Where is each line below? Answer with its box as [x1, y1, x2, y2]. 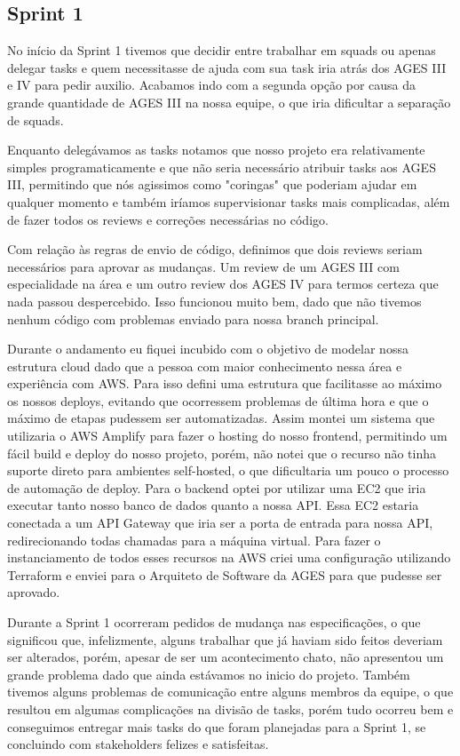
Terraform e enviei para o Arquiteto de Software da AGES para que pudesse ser [7, 565, 442, 584]
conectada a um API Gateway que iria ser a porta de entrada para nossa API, [7, 513, 433, 532]
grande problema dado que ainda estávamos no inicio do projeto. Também [7, 664, 410, 683]
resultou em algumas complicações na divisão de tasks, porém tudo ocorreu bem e [7, 699, 454, 718]
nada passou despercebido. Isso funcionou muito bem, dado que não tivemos [7, 291, 422, 310]
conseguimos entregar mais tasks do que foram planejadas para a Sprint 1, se [7, 717, 426, 736]
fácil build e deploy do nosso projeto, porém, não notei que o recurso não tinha [7, 443, 437, 462]
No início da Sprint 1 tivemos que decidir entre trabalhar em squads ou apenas [7, 41, 436, 60]
